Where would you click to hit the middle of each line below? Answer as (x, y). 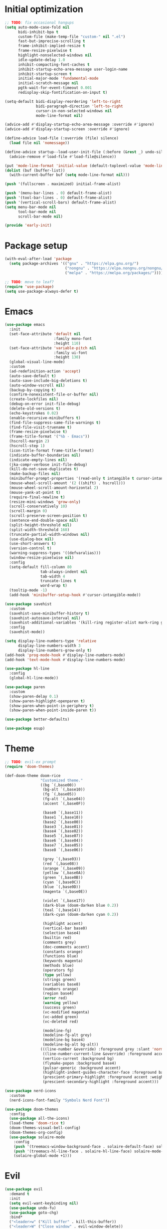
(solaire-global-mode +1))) (43, 1156)
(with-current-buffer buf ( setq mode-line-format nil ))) (70, 175)
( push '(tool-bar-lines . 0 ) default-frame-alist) (58, 198)
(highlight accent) (63, 924)
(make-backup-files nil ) (35, 474)
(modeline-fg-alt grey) (67, 1035)
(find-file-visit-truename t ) (40, 427)
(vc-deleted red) (61, 1021)
